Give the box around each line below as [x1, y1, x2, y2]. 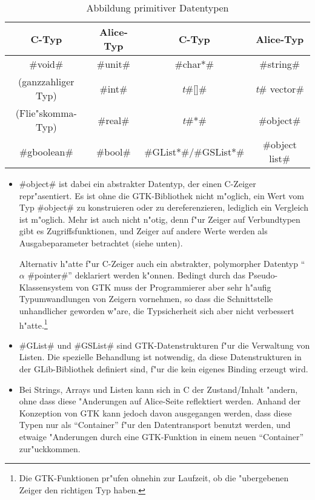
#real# [98, 113, 130, 127]
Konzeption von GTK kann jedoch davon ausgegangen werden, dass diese [19, 406, 292, 419]
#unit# [96, 57, 130, 71]
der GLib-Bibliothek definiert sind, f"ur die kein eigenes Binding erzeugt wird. [19, 362, 308, 375]
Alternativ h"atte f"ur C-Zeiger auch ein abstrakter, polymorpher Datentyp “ [19, 257, 305, 269]
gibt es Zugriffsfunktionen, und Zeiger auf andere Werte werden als [19, 225, 268, 237]
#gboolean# [19, 144, 73, 159]
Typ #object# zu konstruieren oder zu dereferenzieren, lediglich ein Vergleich [19, 201, 308, 214]
